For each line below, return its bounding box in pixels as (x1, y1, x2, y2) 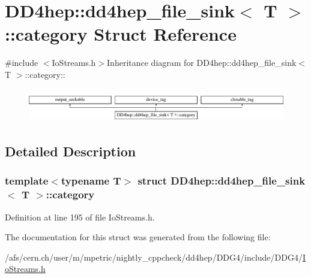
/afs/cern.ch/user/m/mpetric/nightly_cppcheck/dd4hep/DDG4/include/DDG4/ (5, 250, 303, 263)
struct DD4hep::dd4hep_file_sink (137, 173, 306, 188)
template (5, 173, 49, 188)
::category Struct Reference (5, 22, 237, 46)
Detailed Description (5, 142, 136, 161)
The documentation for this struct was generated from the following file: (5, 231, 271, 243)
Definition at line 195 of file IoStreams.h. (5, 210, 155, 223)
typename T (61, 173, 121, 188)
